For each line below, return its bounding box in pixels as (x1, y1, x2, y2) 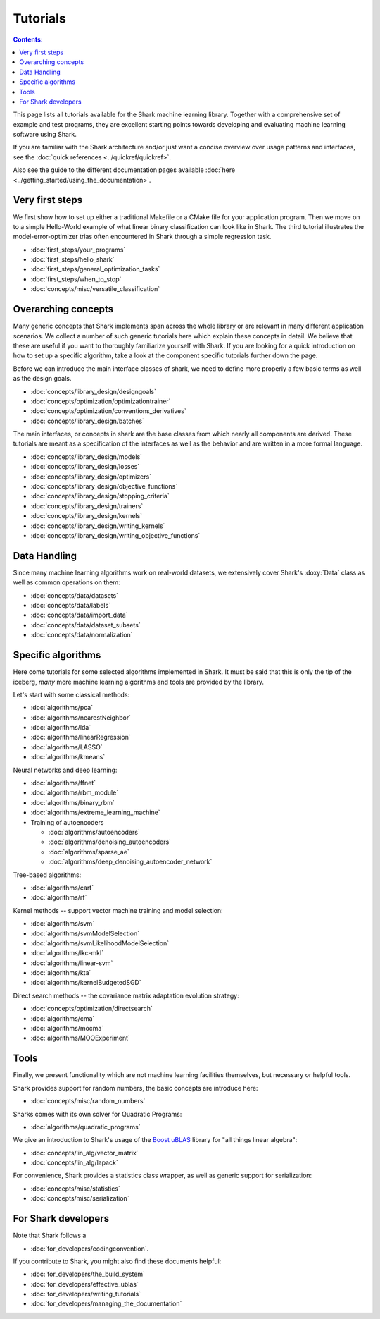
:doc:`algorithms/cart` (30, 883, 94, 892)
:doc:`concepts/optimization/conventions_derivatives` (30, 407, 186, 415)
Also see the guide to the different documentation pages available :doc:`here (13, 166, 236, 174)
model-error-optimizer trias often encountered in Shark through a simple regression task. (13, 233, 272, 241)
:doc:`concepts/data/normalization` (30, 631, 133, 639)
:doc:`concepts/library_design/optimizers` (30, 472, 151, 481)
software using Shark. (13, 130, 77, 139)
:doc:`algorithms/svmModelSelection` (30, 929, 140, 938)
